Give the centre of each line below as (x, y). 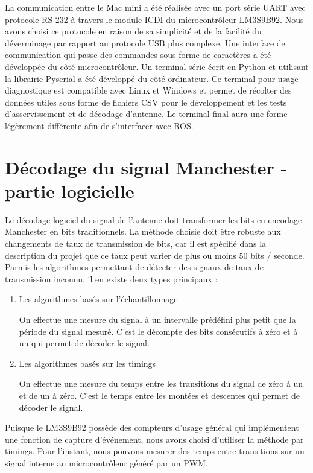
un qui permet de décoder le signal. (84, 343)
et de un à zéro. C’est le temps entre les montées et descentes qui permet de (159, 395)
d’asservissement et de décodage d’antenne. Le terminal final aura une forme (146, 114)
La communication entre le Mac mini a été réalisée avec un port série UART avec (155, 7)
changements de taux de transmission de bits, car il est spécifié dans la (136, 243)
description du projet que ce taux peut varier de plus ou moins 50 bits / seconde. (155, 255)
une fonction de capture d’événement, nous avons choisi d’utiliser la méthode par (154, 439)
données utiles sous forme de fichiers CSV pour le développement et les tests (146, 102)
